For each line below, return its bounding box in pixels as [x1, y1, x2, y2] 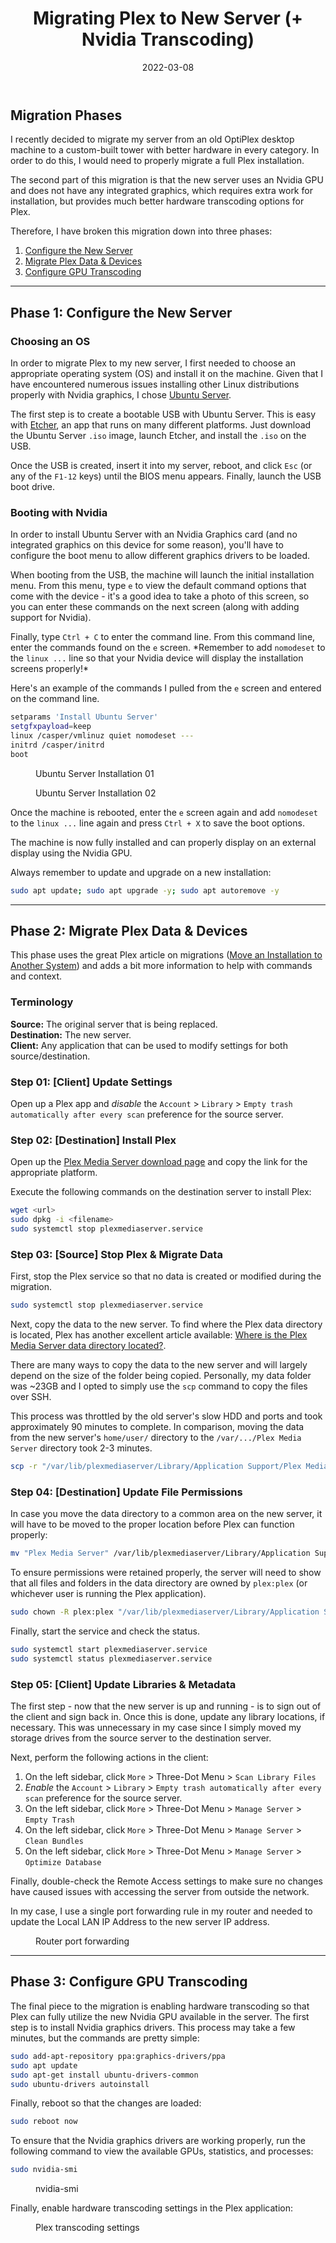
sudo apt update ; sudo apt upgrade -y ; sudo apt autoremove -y [10, 885, 280, 896]
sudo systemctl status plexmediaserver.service [10, 1653, 213, 1664]
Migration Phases [10, 107, 123, 124]
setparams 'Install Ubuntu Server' [10, 712, 159, 722]
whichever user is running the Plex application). [10, 1588, 207, 1600]
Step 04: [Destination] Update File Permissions [10, 1485, 243, 1499]
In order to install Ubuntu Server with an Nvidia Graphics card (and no [10, 528, 298, 541]
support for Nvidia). [10, 612, 92, 624]
